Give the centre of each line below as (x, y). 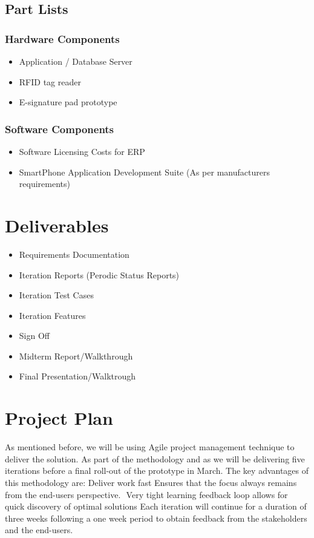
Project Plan (59, 418)
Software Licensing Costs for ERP (82, 151)
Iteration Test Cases (56, 295)
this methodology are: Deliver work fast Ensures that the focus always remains (151, 482)
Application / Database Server (76, 61)
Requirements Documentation (74, 254)
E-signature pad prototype (68, 102)
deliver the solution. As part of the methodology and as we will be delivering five (155, 458)
